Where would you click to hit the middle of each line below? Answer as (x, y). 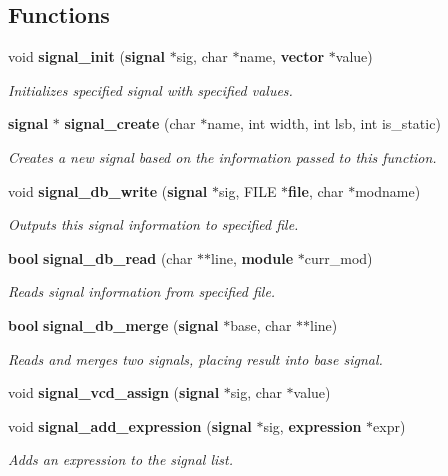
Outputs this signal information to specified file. (153, 224)
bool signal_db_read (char (100, 257)
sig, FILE (247, 190)
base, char (261, 324)
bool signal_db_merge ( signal (113, 324)
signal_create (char (130, 123)
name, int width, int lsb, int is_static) (324, 123)
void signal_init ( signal (86, 56)
